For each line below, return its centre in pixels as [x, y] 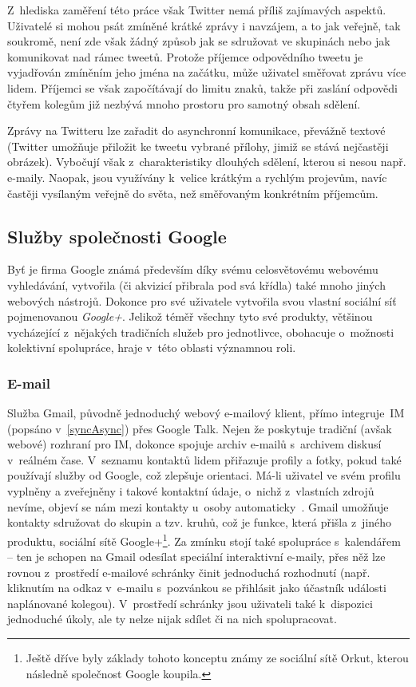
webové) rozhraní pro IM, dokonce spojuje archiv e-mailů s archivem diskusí [194, 444]
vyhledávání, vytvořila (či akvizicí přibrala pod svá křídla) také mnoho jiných [196, 284]
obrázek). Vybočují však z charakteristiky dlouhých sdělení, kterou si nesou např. [207, 162]
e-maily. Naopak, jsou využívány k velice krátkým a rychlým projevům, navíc [197, 177]
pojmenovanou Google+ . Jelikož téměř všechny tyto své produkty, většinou [190, 316]
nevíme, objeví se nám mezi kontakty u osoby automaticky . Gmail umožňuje [198, 506]
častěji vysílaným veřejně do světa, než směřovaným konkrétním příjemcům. [193, 193]
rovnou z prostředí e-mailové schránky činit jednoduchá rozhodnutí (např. [189, 572]
